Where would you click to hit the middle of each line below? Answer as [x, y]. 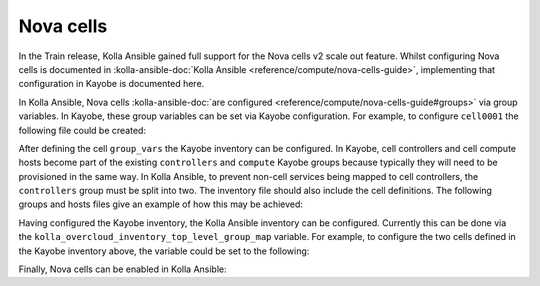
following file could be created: [82, 130]
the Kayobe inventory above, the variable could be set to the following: [164, 251]
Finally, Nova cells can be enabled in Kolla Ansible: [122, 269]
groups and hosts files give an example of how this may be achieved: [161, 204]
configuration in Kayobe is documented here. [111, 84]
